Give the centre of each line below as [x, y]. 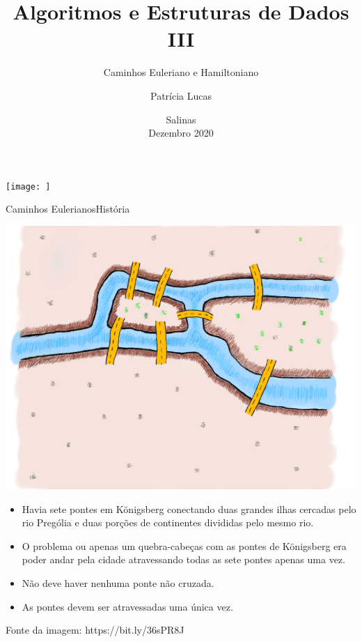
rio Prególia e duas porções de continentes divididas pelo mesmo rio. [168, 522]
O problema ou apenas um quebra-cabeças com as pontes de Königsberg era [184, 545]
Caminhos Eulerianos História [68, 209]
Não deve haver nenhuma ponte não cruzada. [118, 582]
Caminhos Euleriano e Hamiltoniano [181, 72]
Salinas [181, 119]
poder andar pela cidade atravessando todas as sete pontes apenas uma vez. [183, 559]
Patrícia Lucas [181, 95]
